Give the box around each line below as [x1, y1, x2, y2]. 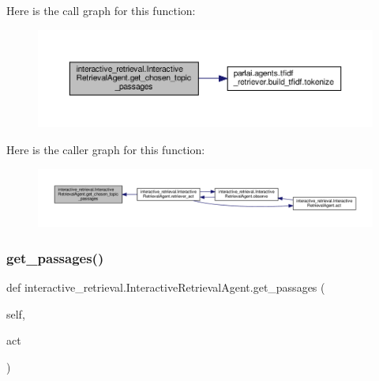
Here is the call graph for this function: [6, 2, 196, 18]
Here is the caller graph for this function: [6, 141, 205, 158]
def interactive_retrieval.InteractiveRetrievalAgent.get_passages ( [6, 279, 325, 296]
